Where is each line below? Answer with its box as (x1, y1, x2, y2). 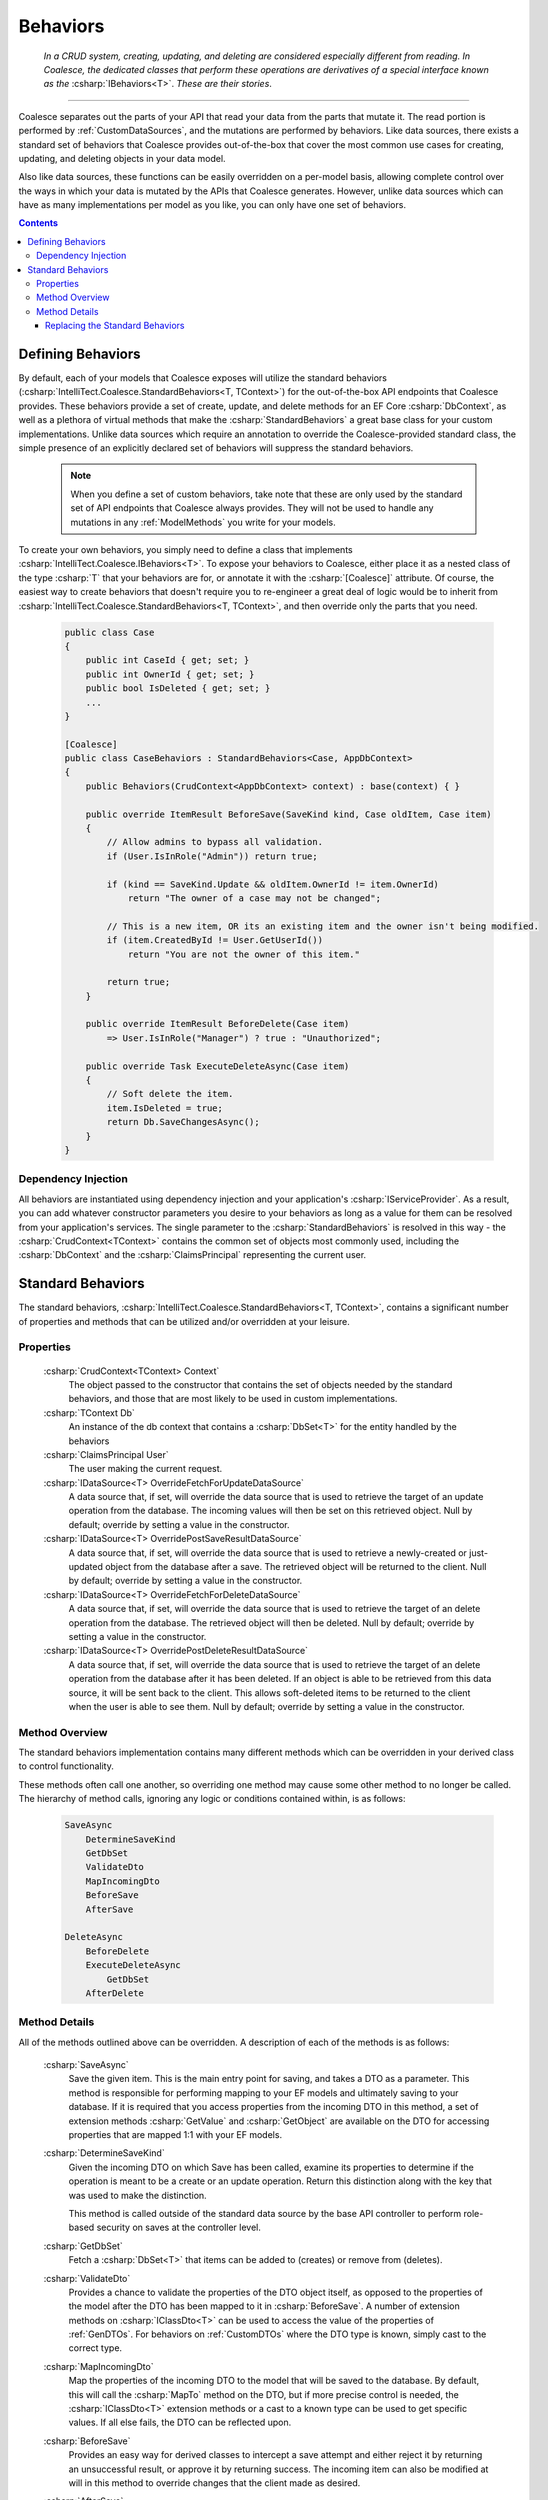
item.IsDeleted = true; (106, 1102, 224, 1114)
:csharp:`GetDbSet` (43, 2240, 124, 2252)
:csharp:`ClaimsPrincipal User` (43, 1448, 169, 1460)
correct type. (68, 2342, 123, 2354)
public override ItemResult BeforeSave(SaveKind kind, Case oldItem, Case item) (85, 808, 492, 820)
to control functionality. (18, 1760, 114, 1772)
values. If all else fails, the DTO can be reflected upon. (68, 2416, 292, 2429)
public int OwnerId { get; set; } (85, 668, 255, 680)
